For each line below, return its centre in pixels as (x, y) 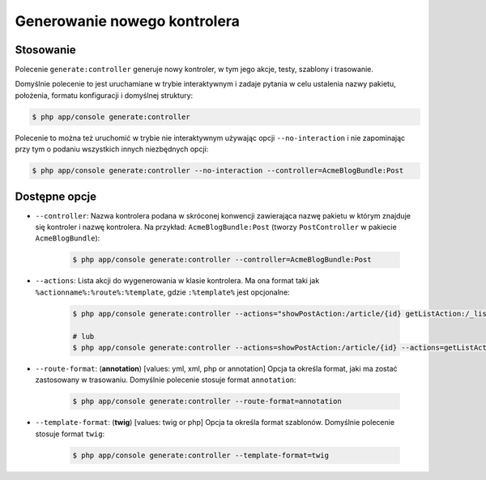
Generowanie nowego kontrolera (128, 21)
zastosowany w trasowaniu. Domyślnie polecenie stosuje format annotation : (166, 380)
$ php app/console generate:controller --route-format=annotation (207, 401)
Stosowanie (45, 50)
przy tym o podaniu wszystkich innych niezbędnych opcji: (112, 149)
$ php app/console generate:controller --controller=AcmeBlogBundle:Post (222, 260)
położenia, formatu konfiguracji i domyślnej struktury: (104, 95)
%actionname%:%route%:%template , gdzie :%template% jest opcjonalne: (163, 292)
